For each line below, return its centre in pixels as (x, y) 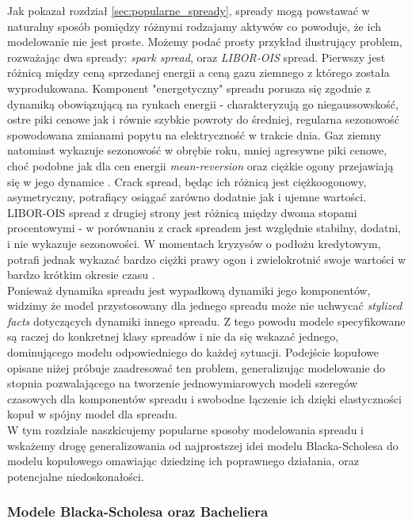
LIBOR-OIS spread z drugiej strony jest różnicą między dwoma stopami (182, 212)
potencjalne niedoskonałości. (76, 476)
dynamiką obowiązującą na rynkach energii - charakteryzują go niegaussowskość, (203, 103)
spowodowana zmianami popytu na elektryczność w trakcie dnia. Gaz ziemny (195, 134)
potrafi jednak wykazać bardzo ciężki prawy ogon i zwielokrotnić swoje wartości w (207, 259)
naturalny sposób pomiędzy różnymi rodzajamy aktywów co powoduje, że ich (194, 26)
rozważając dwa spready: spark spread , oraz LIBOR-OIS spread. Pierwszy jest (196, 57)
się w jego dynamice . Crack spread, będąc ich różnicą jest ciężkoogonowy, (187, 181)
